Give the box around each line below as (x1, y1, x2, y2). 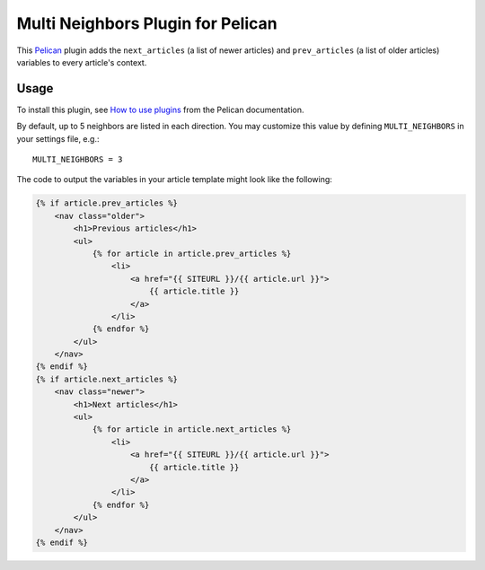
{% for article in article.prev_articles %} (92, 248, 292, 259)
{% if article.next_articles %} (35, 373, 179, 384)
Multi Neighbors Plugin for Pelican (16, 13, 278, 33)
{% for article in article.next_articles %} (92, 425, 292, 434)
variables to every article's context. (16, 57, 147, 67)
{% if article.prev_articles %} (35, 198, 179, 208)
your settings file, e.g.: (16, 133, 100, 144)
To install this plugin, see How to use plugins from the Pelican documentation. (16, 104, 304, 115)
